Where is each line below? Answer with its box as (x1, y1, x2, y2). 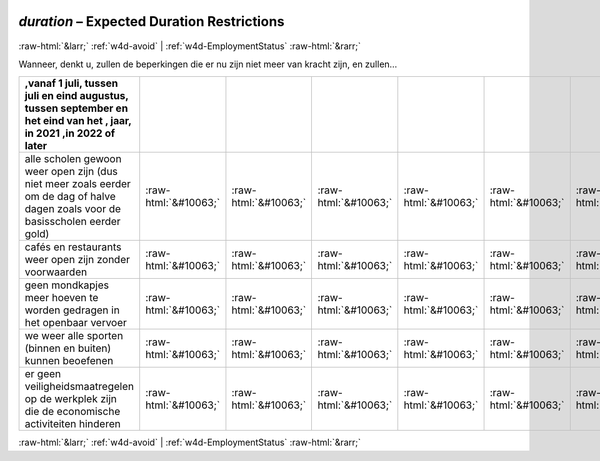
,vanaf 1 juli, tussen (24, 76, 119, 90)
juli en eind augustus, (24, 89, 129, 103)
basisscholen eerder (24, 215, 121, 229)
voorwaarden (24, 265, 88, 279)
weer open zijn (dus (24, 165, 119, 179)
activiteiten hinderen (24, 417, 121, 431)
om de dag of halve (24, 190, 116, 204)
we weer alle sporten (24, 329, 124, 343)
